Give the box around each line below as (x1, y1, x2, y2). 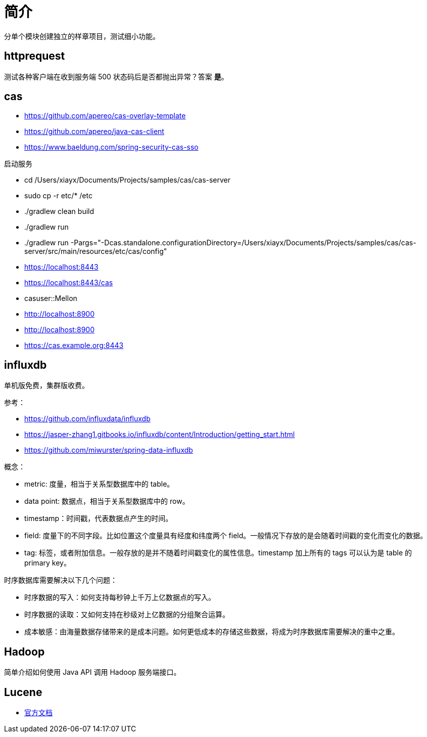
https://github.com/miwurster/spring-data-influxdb (24, 446, 193, 455)
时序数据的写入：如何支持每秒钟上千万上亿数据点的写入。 (24, 593, 215, 602)
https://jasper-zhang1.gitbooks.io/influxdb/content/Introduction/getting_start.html (24, 430, 295, 439)
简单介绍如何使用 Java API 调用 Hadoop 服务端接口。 (4, 668, 181, 677)
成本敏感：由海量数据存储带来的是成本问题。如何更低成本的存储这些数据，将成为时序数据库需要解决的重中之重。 (24, 627, 399, 636)
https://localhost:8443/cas (24, 278, 113, 287)
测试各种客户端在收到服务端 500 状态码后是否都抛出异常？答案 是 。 (4, 72, 228, 81)
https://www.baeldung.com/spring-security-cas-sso (24, 143, 199, 152)
